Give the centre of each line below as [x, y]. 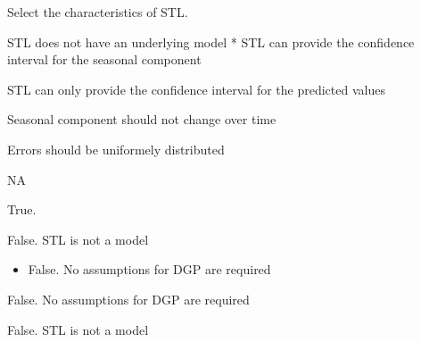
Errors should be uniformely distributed [116, 149]
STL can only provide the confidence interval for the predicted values [196, 89]
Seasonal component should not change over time [142, 119]
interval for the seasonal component [104, 59]
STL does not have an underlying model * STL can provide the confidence [211, 42]
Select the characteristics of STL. [98, 12]
